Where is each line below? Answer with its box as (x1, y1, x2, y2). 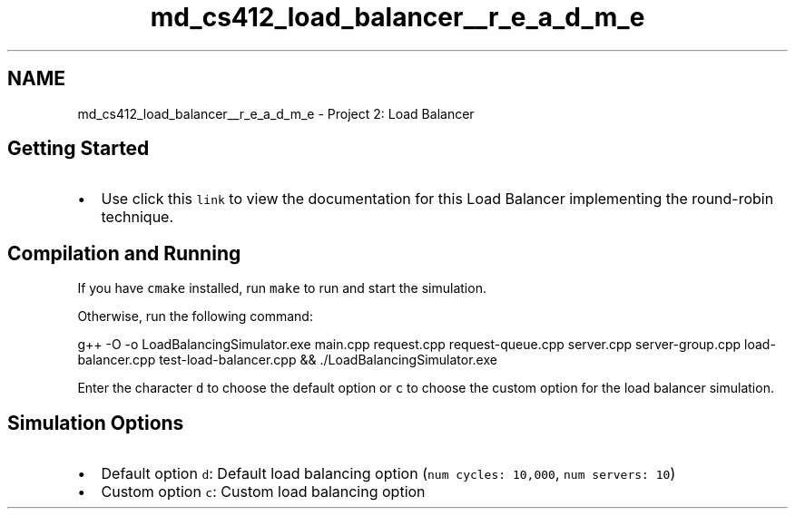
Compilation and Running (7, 241, 241, 265)
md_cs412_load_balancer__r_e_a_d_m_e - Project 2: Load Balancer (77, 105, 475, 122)
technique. (101, 208, 174, 227)
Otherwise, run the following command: (77, 308, 313, 325)
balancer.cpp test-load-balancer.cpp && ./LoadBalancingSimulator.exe (77, 352, 497, 368)
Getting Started (7, 137, 150, 161)
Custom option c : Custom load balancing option (101, 482, 426, 501)
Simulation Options (7, 411, 184, 434)
